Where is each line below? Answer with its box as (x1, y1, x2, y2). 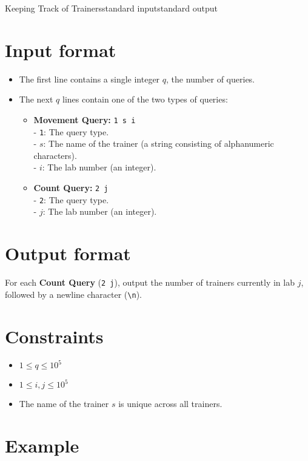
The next (19, 93, 53, 106)
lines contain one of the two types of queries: (62, 93, 228, 106)
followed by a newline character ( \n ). (5, 288, 142, 300)
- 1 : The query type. (33, 125, 109, 138)
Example (5, 433, 79, 458)
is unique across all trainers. (118, 397, 223, 410)
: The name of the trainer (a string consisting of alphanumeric (43, 137, 274, 150)
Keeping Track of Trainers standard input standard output (5, 2, 218, 14)
